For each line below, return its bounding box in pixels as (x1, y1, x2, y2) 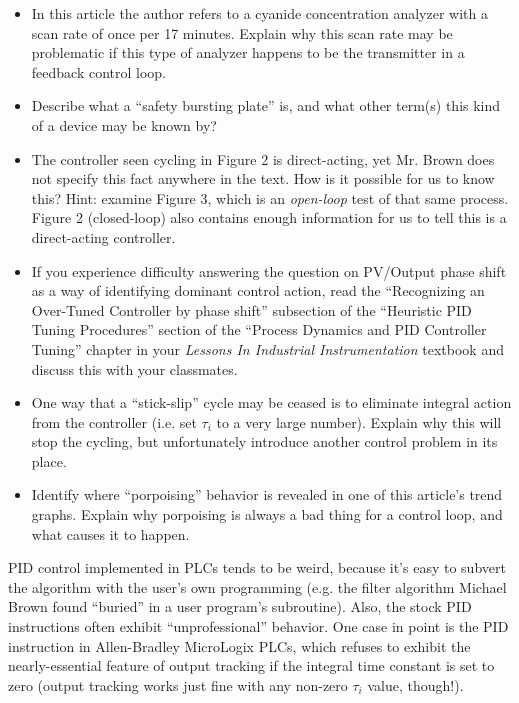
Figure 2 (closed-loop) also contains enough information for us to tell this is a (31, 207, 507, 228)
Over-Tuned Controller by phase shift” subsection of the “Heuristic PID (31, 299, 472, 320)
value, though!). (367, 674, 464, 695)
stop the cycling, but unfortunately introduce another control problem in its (31, 431, 498, 452)
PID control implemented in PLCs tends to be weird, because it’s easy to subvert (8, 557, 506, 578)
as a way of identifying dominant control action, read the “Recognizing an (31, 280, 485, 301)
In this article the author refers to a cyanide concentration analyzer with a (31, 3, 488, 23)
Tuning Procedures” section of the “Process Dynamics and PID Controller (31, 319, 487, 340)
